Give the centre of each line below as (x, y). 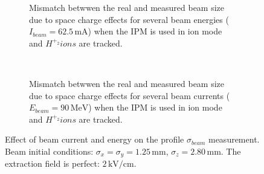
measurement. (234, 139)
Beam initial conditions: (49, 151)
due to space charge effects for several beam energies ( (129, 19)
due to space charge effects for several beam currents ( (130, 95)
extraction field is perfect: (52, 163)
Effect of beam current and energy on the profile (95, 139)
